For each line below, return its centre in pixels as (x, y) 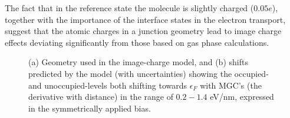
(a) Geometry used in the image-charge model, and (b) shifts (138, 62)
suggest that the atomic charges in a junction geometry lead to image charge (143, 31)
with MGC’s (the (231, 85)
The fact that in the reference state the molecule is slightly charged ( (129, 8)
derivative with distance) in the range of (101, 97)
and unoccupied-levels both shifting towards (108, 85)
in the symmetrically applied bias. (90, 108)
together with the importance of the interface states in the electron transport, (145, 19)
